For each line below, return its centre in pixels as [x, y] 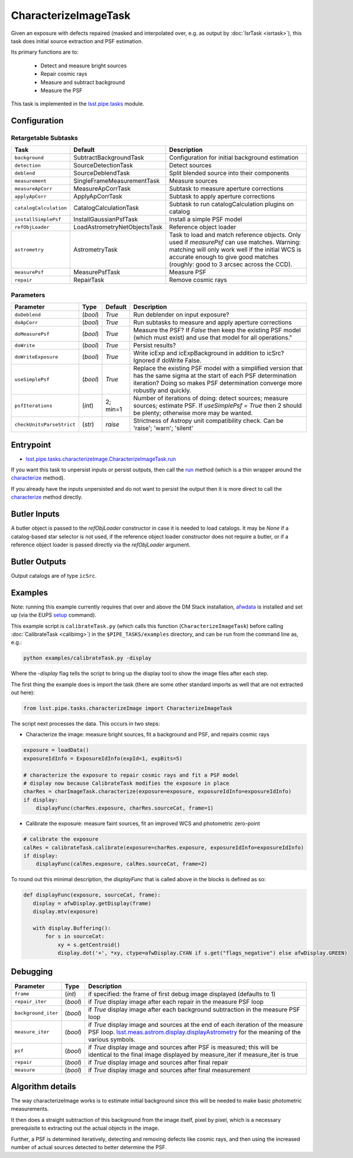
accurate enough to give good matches [224, 257]
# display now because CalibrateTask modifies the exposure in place [126, 783]
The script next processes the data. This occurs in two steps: [85, 724]
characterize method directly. [47, 497]
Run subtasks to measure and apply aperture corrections [213, 322]
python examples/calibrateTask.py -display [88, 658]
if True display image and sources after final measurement [169, 1070]
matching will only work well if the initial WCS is [235, 250]
